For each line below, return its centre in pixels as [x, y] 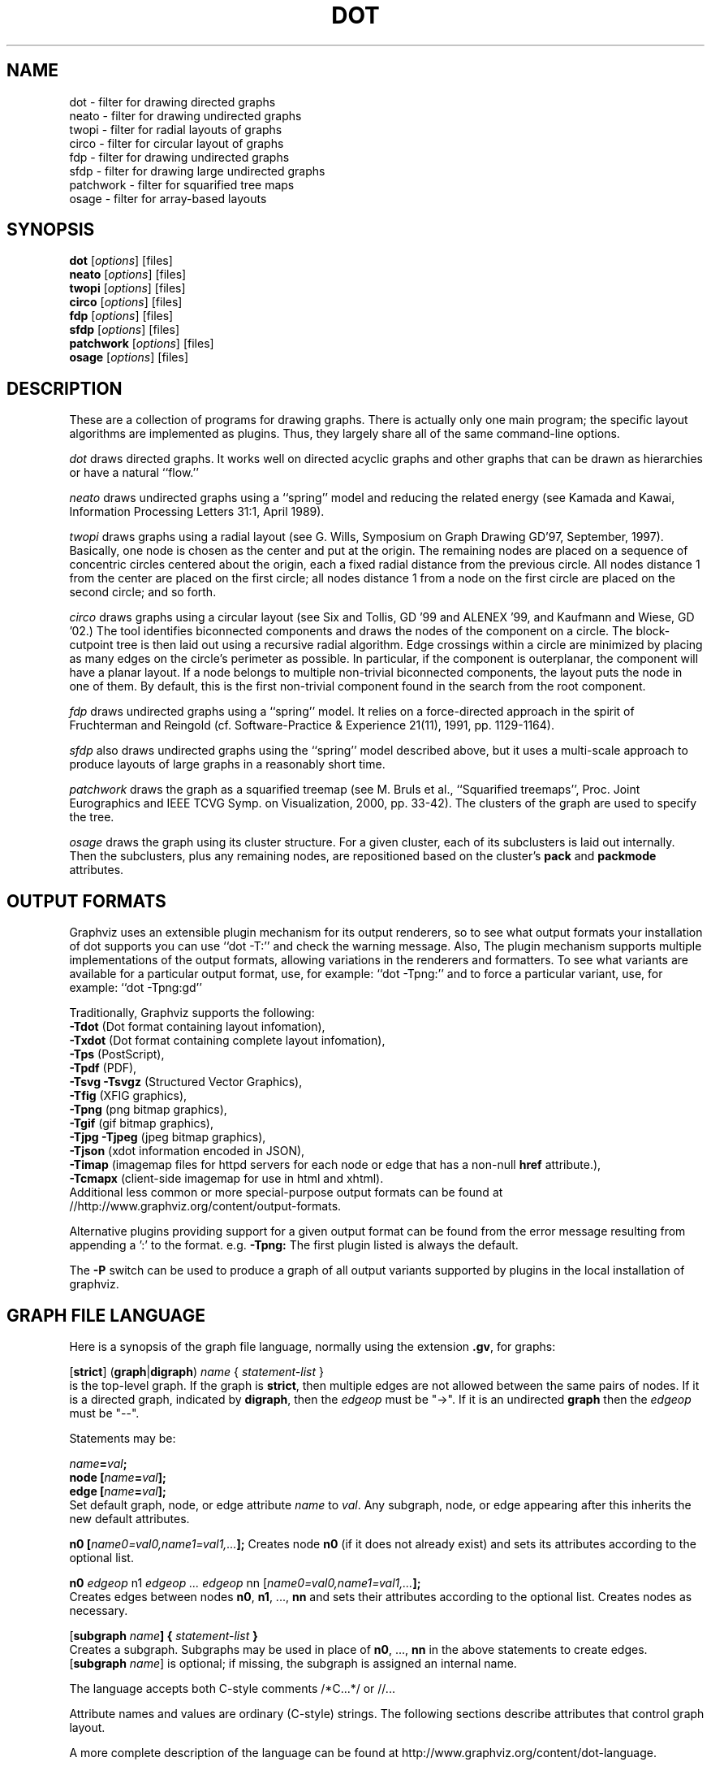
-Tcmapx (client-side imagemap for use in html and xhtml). [226, 1179]
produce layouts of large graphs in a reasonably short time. [227, 764]
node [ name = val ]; [118, 1477]
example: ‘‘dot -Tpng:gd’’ [136, 988]
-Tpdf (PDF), [103, 1068]
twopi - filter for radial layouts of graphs [176, 129]
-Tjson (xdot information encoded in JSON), [187, 1151]
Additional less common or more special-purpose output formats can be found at [286, 1192]
